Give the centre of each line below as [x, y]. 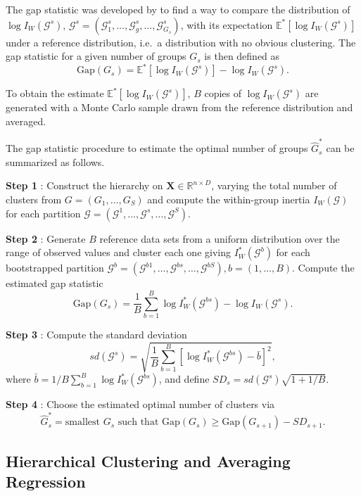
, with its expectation [227, 24]
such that [138, 422]
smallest [82, 422]
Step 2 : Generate [46, 238]
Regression [46, 482]
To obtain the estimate [55, 93]
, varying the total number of [274, 185]
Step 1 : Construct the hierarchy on [84, 185]
